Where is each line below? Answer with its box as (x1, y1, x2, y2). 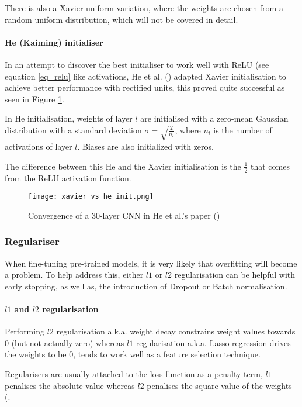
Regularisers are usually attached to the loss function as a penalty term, (5, 368, 263, 380)
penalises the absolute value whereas (5, 379, 135, 391)
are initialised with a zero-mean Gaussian (140, 112, 289, 125)
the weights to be (5, 348, 67, 360)
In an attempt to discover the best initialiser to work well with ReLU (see (5, 58, 269, 70)
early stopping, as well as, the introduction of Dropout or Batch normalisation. (5, 280, 287, 292)
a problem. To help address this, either (5, 268, 144, 281)
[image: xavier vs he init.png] (28, 192, 154, 201)
